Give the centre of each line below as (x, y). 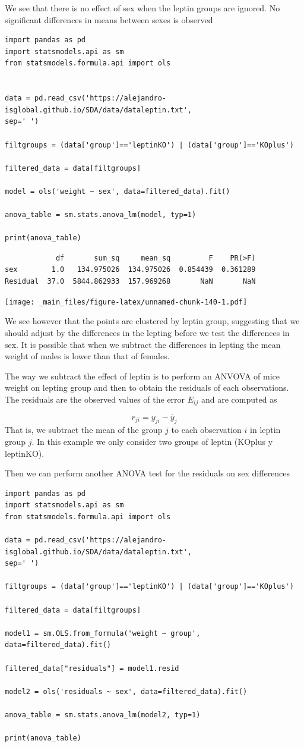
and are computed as (239, 399)
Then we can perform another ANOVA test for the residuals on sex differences (148, 473)
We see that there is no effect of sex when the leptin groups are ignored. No (142, 8)
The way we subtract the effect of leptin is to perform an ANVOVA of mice (142, 376)
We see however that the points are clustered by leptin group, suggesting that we (152, 321)
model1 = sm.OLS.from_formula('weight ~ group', (103, 633)
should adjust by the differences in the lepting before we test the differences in (147, 332)
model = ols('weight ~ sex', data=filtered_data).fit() (118, 191)
